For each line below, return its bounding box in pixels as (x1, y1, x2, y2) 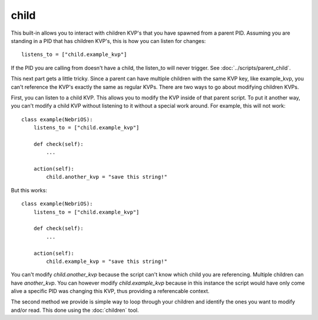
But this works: (11, 186, 47, 194)
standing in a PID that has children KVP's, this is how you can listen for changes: (11, 37, 206, 44)
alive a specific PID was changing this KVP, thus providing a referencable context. (11, 288, 210, 295)
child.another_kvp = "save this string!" (46, 174, 168, 181)
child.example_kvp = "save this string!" (46, 258, 168, 265)
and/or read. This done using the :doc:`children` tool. (11, 306, 140, 314)
